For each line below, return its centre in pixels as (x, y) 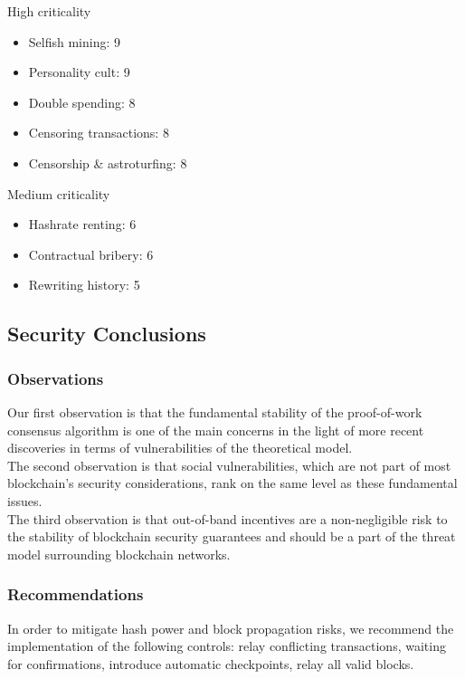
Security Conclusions (107, 334)
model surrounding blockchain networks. (119, 554)
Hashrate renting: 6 (82, 224)
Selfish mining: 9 (75, 41)
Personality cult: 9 (79, 72)
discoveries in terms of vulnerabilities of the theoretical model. (180, 448)
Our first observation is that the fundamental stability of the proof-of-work (215, 411)
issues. (25, 500)
